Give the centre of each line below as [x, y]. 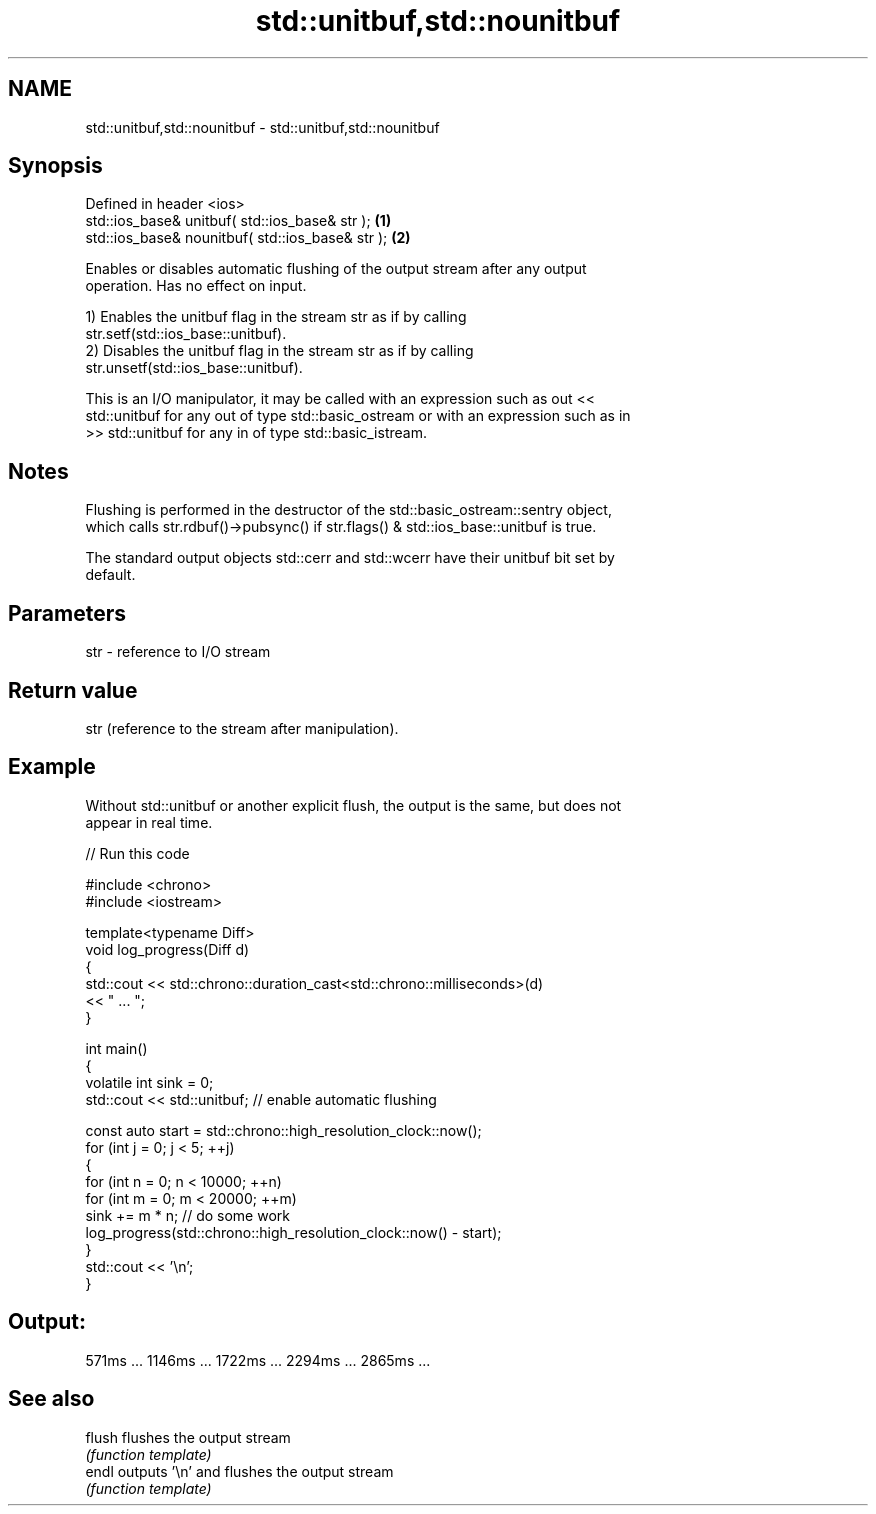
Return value [73, 690]
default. [110, 575]
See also [51, 1399]
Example [52, 767]
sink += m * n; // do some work [187, 1215]
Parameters [67, 613]
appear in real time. [149, 822]
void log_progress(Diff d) [167, 949]
